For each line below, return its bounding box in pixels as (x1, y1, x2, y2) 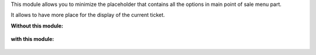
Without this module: (11, 22, 64, 29)
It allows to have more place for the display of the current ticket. (11, 12, 165, 19)
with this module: (11, 36, 54, 43)
